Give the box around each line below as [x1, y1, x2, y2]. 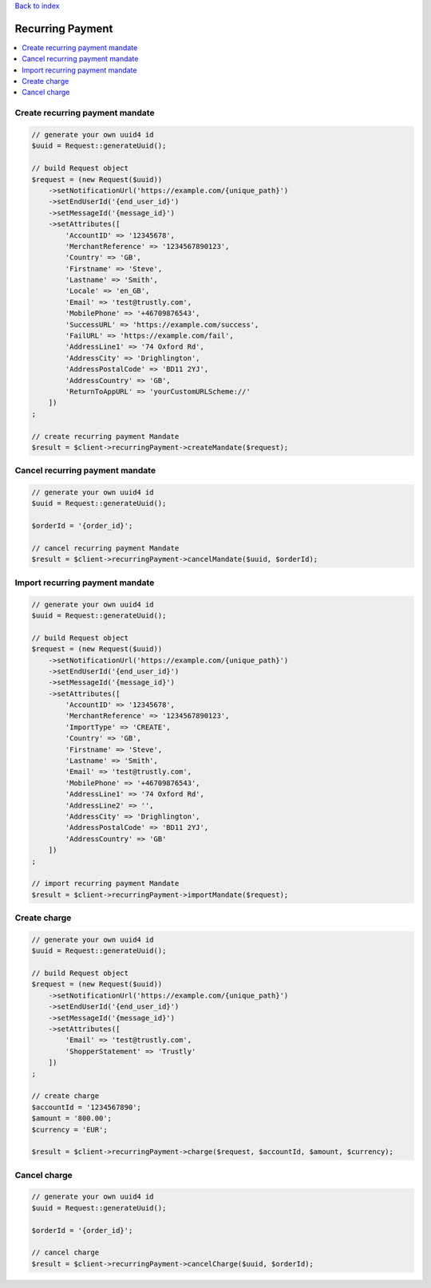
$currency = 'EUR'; [31, 1125, 108, 1134]
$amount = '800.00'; [31, 1114, 112, 1123]
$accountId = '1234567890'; [31, 1102, 141, 1112]
